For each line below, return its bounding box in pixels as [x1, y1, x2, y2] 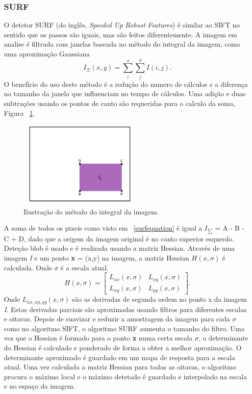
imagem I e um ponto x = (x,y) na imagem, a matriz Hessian [4, 252, 189, 263]
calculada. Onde [4, 262, 52, 272]
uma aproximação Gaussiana [4, 49, 90, 58]
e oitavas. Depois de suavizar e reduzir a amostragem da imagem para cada [4, 314, 230, 324]
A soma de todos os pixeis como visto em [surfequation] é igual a [4, 223, 202, 233]
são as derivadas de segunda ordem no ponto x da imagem [72, 294, 247, 304]
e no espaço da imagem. [4, 381, 76, 391]
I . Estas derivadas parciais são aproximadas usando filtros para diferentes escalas [4, 304, 247, 314]
